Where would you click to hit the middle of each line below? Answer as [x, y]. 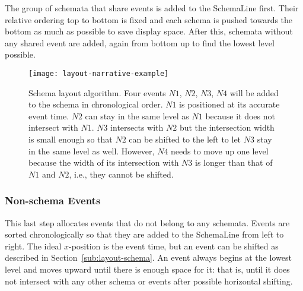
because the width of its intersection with [104, 162]
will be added [254, 92]
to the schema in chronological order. [96, 104]
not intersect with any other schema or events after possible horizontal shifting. [149, 281]
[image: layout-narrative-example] [99, 73]
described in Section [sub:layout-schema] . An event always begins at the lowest [148, 257]
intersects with [137, 127]
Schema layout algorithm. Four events [97, 92]
